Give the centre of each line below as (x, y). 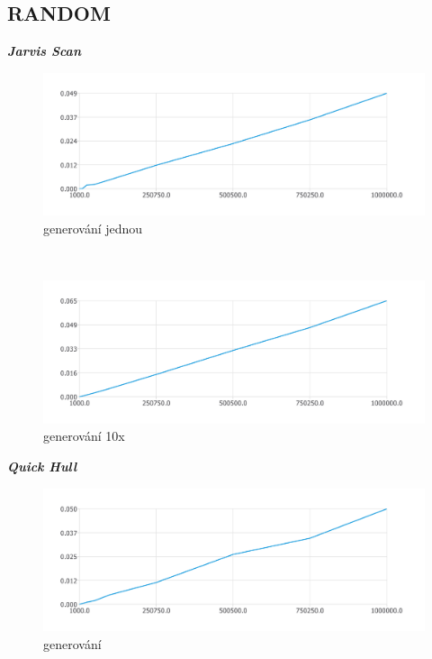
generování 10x (84, 436)
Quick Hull (42, 466)
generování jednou (93, 228)
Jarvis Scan (44, 51)
